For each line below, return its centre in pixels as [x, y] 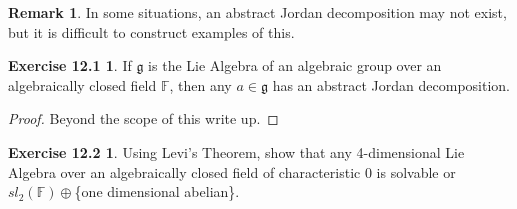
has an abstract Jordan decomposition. [391, 84]
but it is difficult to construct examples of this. [151, 31]
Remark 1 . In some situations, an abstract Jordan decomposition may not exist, [257, 12]
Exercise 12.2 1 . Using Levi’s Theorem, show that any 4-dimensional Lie [236, 151]
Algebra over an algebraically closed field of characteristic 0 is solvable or [232, 171]
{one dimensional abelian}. [157, 191]
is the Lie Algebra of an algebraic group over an [295, 65]
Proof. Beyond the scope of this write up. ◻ [143, 118]
